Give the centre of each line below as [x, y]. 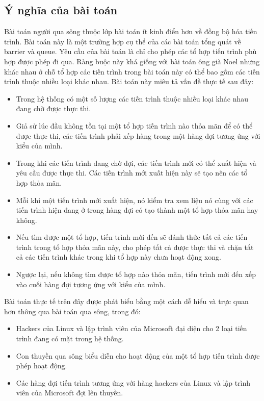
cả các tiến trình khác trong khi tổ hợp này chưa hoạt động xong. [119, 257]
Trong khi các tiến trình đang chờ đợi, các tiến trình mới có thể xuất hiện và [136, 162]
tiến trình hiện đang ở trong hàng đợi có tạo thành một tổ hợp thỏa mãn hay [137, 210]
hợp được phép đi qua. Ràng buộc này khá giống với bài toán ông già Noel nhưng [132, 61]
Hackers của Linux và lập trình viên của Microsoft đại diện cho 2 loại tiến [131, 328]
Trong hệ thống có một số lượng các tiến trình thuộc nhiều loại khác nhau [132, 98]
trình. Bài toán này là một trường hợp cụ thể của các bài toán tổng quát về [123, 41]
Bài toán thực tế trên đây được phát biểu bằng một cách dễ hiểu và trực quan [126, 301]
